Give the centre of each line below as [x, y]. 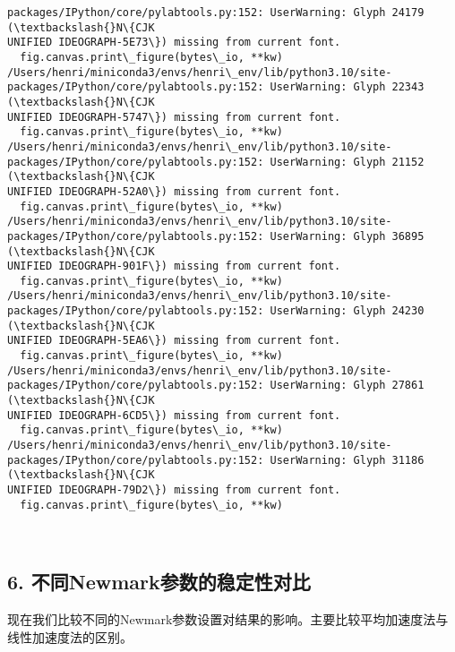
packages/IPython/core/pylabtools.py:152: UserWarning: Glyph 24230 [216, 311]
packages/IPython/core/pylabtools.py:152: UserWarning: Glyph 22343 [216, 87]
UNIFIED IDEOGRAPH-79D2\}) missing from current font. [174, 490]
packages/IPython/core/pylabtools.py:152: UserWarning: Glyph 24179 [216, 13]
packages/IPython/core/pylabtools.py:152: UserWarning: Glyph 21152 [216, 162]
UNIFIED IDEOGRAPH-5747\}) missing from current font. [174, 117]
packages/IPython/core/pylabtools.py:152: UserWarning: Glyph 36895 [216, 236]
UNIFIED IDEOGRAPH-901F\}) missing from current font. [174, 266]
